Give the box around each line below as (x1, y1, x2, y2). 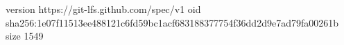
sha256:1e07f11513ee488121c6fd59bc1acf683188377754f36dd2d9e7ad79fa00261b (6, 15, 339, 29)
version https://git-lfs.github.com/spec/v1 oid (6, 2, 201, 16)
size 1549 (6, 29, 44, 43)
